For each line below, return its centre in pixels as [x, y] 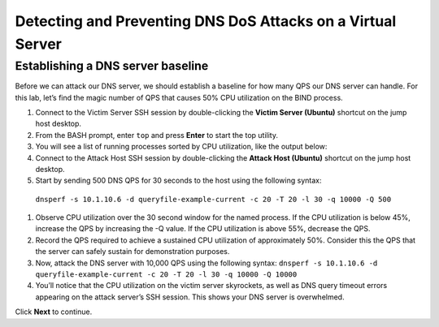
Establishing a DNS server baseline [112, 66]
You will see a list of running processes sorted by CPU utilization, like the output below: [181, 147]
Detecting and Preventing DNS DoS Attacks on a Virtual [206, 21]
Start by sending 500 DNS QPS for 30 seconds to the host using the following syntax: [178, 181]
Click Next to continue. [54, 312]
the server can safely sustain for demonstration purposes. [133, 252]
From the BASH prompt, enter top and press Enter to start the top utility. [156, 135]
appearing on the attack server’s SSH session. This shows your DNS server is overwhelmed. [190, 297]
